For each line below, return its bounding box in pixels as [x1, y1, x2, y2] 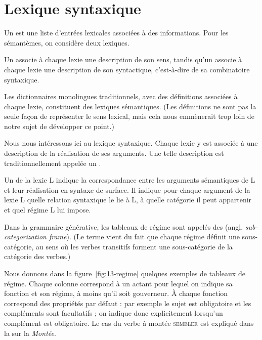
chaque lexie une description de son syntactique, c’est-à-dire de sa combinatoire [4, 64, 250, 74]
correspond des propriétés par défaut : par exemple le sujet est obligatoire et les [4, 297, 251, 308]
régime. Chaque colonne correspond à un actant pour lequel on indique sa [4, 278, 233, 288]
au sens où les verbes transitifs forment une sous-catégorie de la [36, 241, 233, 251]
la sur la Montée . [4, 327, 56, 338]
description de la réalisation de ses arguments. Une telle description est [4, 148, 224, 158]
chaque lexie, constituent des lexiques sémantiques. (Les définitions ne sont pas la [4, 101, 256, 111]
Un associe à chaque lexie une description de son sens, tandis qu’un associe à [4, 54, 242, 65]
